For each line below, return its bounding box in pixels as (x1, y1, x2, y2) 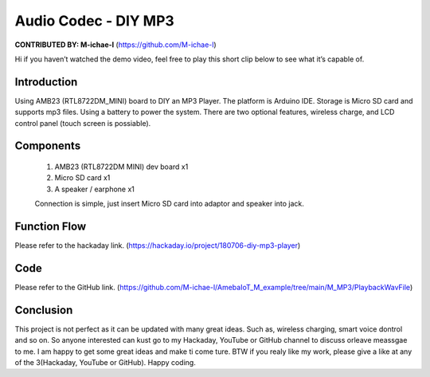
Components (14, 139, 81, 153)
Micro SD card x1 (54, 173, 111, 183)
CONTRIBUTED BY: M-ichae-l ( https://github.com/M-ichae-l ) (14, 40, 217, 49)
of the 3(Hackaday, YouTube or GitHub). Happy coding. (14, 358, 197, 367)
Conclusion (14, 303, 73, 316)
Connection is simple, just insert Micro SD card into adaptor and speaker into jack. (34, 199, 304, 209)
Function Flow (14, 220, 87, 234)
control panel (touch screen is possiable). (14, 118, 151, 128)
